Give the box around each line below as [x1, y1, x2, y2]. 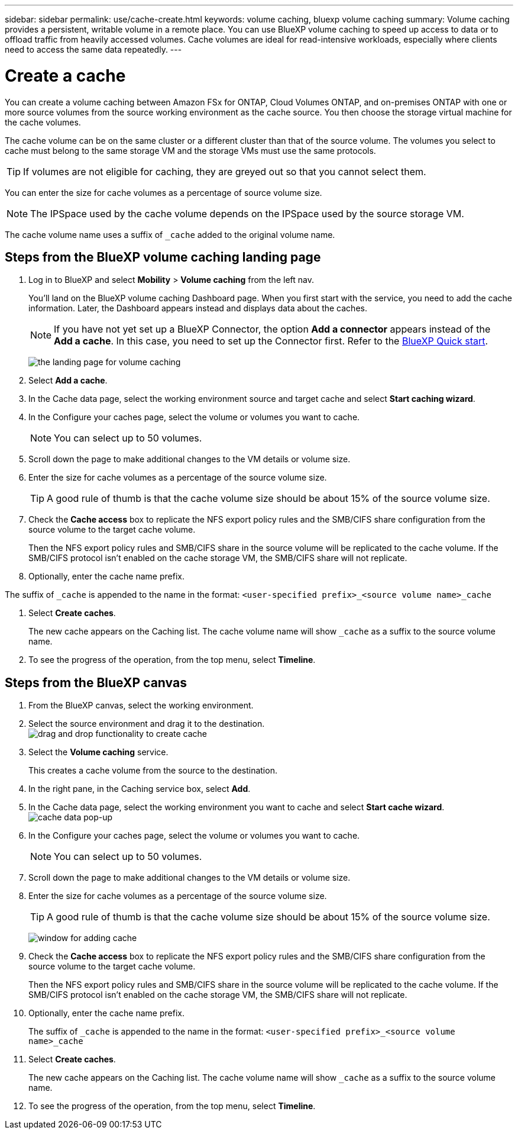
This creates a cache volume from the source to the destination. [28, 765, 277, 776]
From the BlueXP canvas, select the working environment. [28, 700, 254, 711]
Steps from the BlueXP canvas [5, 675, 187, 690]
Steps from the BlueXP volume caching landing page [5, 249, 321, 265]
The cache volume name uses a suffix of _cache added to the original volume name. [5, 229, 335, 240]
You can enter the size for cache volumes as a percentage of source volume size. [5, 187, 322, 198]
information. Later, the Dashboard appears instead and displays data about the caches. [28, 303, 367, 314]
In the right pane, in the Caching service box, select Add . [28, 784, 251, 794]
